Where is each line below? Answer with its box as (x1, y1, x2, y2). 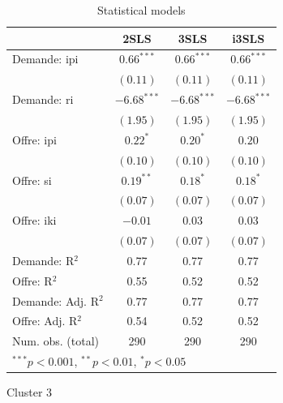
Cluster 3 (6, 384, 53, 401)
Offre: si (12, 171, 52, 188)
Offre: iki (12, 212, 57, 229)
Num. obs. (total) (12, 332, 100, 349)
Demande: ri (12, 91, 74, 108)
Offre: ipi (12, 131, 57, 148)
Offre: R (12, 272, 53, 289)
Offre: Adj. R (12, 312, 78, 329)
